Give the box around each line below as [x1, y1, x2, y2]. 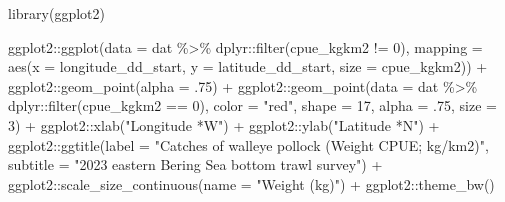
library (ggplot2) [8, 3, 105, 23]
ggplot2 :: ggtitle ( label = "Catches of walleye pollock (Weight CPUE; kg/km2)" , [8, 134, 489, 155]
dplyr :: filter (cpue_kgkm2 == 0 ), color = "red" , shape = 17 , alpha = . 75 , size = [8, 95, 497, 116]
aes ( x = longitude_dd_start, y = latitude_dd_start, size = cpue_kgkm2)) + [8, 56, 488, 77]
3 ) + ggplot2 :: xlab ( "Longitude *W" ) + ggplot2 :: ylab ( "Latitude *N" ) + [8, 114, 440, 135]
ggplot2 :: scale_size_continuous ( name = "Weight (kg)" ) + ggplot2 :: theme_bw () [8, 173, 495, 194]
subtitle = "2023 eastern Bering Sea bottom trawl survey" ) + [8, 154, 383, 175]
